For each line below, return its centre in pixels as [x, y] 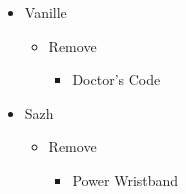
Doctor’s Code [116, 79]
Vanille [45, 12]
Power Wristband [125, 179]
